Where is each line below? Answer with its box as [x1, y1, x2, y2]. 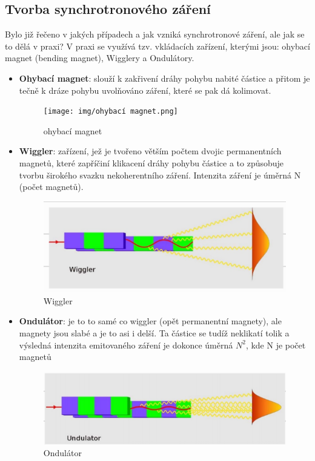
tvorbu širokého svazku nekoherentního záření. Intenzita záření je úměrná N [19, 168, 301, 181]
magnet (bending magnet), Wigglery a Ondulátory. [5, 51, 194, 64]
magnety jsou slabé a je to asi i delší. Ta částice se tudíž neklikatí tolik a [19, 326, 290, 339]
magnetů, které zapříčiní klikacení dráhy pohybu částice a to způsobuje [19, 157, 284, 169]
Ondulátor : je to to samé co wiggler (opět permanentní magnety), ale [19, 315, 282, 327]
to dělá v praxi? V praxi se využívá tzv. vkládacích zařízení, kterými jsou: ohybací [5, 39, 310, 52]
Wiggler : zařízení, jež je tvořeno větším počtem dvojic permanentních [19, 145, 282, 157]
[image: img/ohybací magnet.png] [43, 107, 178, 116]
